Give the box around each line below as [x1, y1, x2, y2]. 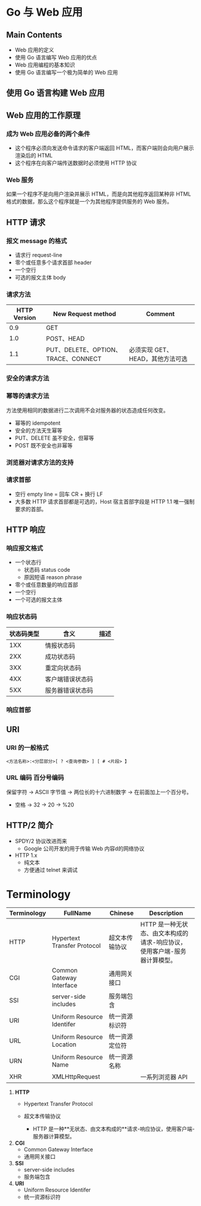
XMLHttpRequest [51, 1072, 100, 1081]
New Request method [53, 310, 117, 318]
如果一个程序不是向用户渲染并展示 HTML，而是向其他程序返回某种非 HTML [6, 190, 191, 198]
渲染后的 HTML [14, 152, 53, 159]
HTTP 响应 [6, 525, 46, 535]
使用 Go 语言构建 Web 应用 [6, 88, 105, 98]
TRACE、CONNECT [45, 354, 102, 363]
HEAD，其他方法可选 [129, 354, 188, 363]
